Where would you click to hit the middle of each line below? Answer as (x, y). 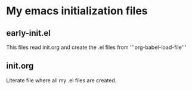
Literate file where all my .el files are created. (61, 80)
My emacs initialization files (77, 11)
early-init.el (28, 33)
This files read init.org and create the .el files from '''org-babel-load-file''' (96, 47)
